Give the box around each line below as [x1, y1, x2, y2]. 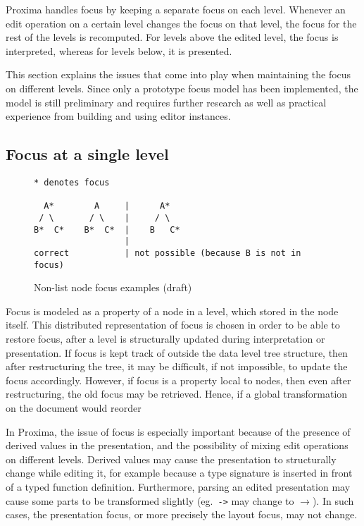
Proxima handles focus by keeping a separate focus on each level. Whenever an [6, 2, 346, 16]
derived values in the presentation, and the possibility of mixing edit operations [6, 438, 349, 453]
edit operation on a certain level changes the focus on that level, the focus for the [6, 16, 357, 30]
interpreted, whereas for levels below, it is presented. [6, 43, 232, 58]
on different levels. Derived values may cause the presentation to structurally [6, 451, 337, 466]
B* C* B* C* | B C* [34, 224, 180, 235]
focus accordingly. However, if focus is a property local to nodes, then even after [6, 372, 351, 387]
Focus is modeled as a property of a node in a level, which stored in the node [6, 303, 339, 318]
